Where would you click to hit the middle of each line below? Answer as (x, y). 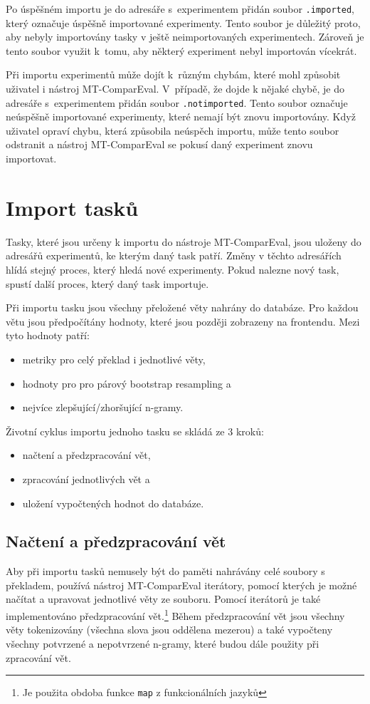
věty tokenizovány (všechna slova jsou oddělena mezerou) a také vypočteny (169, 630)
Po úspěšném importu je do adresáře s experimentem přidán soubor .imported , (180, 9)
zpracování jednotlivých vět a (86, 478)
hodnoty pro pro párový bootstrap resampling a (127, 383)
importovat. (31, 159)
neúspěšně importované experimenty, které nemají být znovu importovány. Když (181, 117)
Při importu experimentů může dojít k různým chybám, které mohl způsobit (173, 74)
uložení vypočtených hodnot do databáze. (113, 503)
